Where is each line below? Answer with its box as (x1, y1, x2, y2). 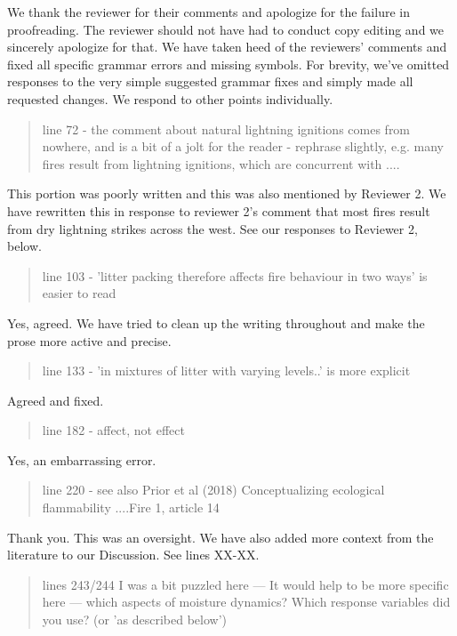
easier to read (42, 284, 116, 302)
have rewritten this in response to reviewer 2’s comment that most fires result (7, 201, 430, 220)
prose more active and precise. (7, 331, 172, 350)
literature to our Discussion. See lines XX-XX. (7, 545, 260, 564)
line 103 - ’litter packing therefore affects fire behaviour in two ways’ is (42, 266, 428, 285)
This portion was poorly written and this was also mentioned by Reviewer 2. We (7, 184, 446, 203)
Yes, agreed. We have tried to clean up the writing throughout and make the (7, 313, 425, 332)
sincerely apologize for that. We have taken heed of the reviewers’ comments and (7, 37, 447, 56)
